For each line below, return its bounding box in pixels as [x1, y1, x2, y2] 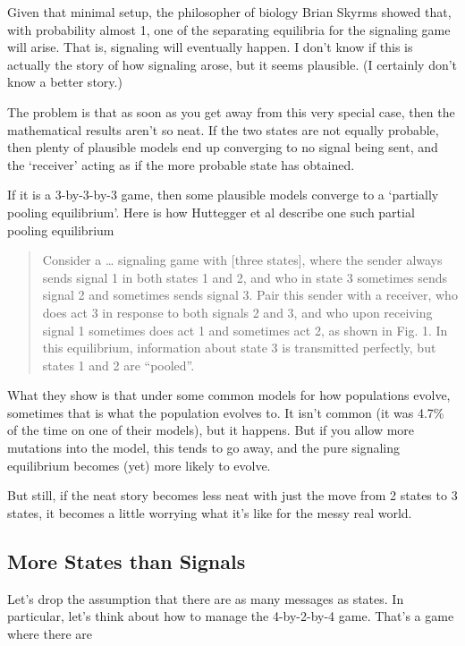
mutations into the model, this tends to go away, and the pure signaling [7, 438, 401, 457]
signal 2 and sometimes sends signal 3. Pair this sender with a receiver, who [42, 285, 458, 304]
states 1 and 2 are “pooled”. [42, 355, 195, 374]
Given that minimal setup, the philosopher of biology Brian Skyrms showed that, [7, 3, 452, 21]
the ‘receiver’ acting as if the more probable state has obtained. [7, 155, 355, 174]
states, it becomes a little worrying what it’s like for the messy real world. [7, 503, 412, 522]
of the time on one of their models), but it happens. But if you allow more [7, 421, 415, 439]
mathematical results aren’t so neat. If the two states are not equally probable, [7, 120, 439, 139]
